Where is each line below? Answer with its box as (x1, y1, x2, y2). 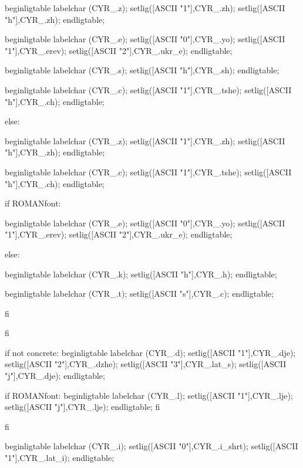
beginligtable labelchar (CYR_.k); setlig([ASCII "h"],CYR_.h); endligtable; (5, 267, 277, 280)
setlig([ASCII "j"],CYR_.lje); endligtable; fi (5, 401, 160, 413)
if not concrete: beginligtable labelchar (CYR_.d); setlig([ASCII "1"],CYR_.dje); (5, 346, 296, 358)
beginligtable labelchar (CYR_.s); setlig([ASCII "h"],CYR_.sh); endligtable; (5, 64, 280, 76)
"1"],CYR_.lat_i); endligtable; (5, 452, 115, 464)
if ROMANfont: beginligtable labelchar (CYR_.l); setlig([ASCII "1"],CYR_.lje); (5, 389, 293, 401)
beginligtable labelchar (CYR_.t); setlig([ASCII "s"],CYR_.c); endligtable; (5, 287, 274, 300)
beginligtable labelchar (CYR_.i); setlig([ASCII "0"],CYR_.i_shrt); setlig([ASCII (5, 440, 298, 452)
